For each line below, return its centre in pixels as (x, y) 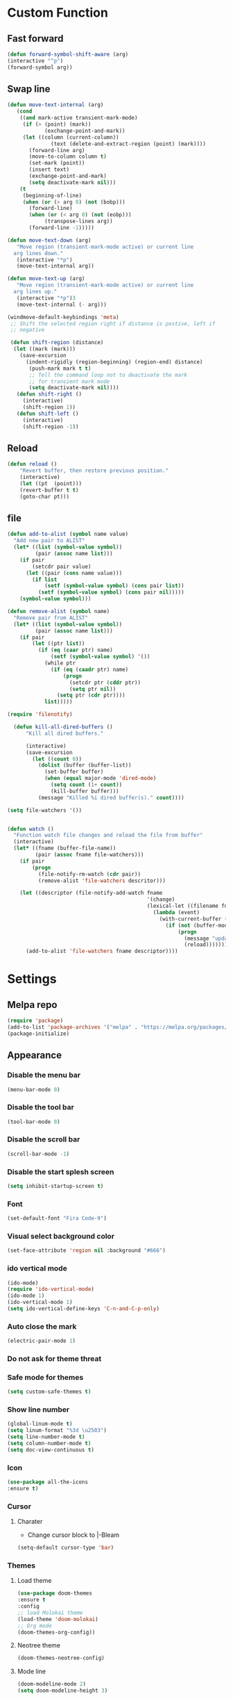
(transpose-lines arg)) (78, 221)
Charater (30, 1522)
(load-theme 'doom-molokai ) (58, 1619)
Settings (32, 979)
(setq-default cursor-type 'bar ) (66, 1548)
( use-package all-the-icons (48, 1482)
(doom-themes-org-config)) (56, 1632)
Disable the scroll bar (44, 1139)
